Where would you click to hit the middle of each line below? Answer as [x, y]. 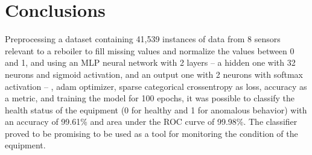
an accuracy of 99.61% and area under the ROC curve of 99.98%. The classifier [151, 122]
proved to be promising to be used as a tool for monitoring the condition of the [151, 133]
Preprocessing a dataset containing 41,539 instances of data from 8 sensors [143, 39]
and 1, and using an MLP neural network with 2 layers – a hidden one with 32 [150, 62]
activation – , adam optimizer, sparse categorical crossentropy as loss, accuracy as [156, 86]
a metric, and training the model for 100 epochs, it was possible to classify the [150, 98]
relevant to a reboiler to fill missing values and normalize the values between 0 [150, 50]
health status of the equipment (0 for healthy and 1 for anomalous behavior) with [156, 109]
